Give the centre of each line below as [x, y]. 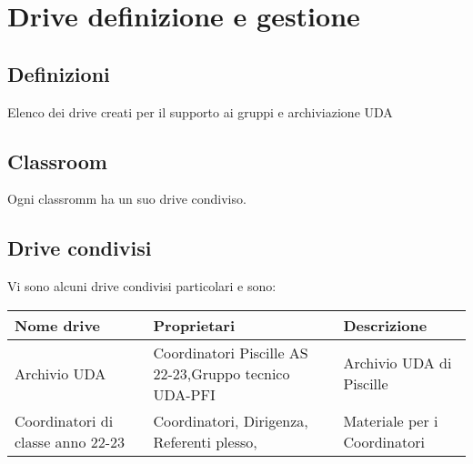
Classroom [57, 161]
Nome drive [58, 325]
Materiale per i [391, 420]
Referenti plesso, [205, 441]
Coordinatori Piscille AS [231, 352]
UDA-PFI [184, 394]
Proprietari [194, 325]
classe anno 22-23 [70, 441]
